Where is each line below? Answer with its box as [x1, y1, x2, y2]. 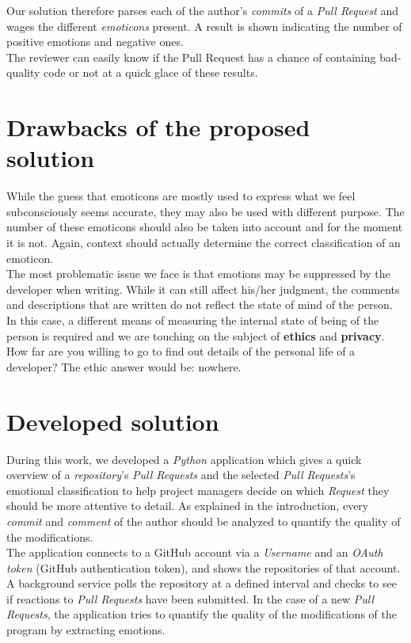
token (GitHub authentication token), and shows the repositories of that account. [6, 559, 401, 576]
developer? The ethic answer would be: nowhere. [6, 358, 242, 375]
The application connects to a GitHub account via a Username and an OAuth [6, 544, 383, 561]
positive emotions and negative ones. [6, 33, 184, 50]
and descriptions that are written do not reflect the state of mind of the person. [6, 296, 393, 313]
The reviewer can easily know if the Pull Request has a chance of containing [6, 48, 376, 65]
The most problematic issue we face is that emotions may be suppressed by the [6, 265, 390, 282]
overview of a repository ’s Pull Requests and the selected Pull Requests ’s [6, 466, 356, 483]
